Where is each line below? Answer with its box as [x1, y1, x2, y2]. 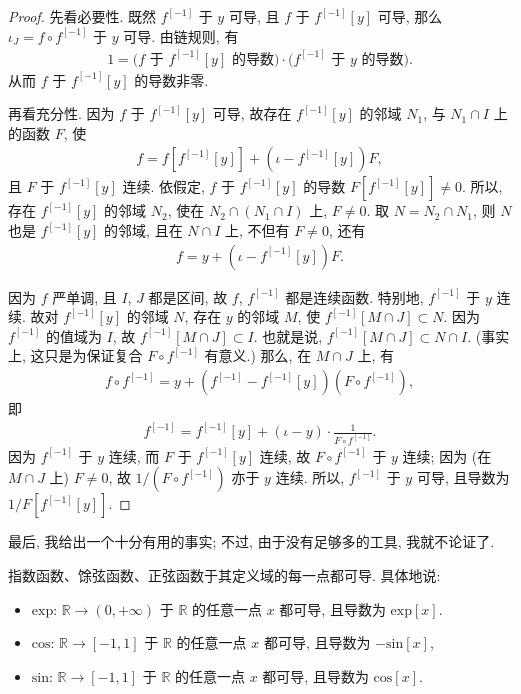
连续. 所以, [275, 467, 345, 488]
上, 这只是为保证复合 [8, 345, 143, 366]
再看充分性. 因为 [8, 103, 115, 124]
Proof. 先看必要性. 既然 [8, 6, 157, 26]
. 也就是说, [253, 325, 323, 346]
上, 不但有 [224, 220, 290, 241]
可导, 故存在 [212, 103, 292, 124]
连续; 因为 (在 [402, 445, 492, 466]
